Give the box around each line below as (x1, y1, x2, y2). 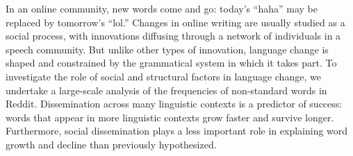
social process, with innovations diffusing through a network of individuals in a (6, 28, 341, 43)
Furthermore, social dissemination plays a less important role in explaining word (6, 123, 348, 138)
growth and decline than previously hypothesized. (6, 137, 217, 151)
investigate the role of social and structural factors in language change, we (6, 69, 321, 83)
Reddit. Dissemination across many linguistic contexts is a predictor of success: (6, 96, 343, 111)
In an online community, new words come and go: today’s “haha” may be (6, 1, 318, 15)
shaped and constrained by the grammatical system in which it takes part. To (6, 55, 337, 70)
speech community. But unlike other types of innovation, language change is (6, 42, 329, 56)
